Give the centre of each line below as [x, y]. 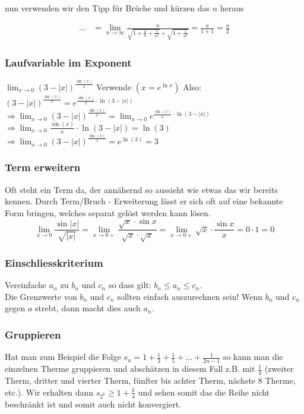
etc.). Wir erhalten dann [49, 392]
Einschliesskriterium [54, 262]
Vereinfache [26, 285]
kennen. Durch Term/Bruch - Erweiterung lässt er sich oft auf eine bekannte [144, 201]
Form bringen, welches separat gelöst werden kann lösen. [108, 212]
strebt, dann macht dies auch [88, 308]
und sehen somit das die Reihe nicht [204, 392]
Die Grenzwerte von [41, 296]
